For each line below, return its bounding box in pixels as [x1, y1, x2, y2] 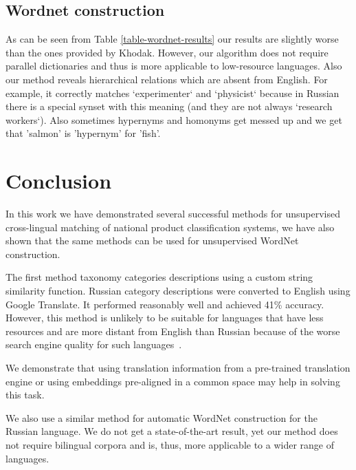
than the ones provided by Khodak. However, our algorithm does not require [5, 45, 329, 59]
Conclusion [5, 167, 112, 195]
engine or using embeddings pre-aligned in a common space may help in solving [5, 374, 340, 388]
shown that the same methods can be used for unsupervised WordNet [5, 233, 299, 248]
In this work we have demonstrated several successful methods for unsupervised [5, 206, 340, 221]
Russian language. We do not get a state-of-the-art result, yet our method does [5, 424, 338, 438]
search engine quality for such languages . [5, 337, 182, 352]
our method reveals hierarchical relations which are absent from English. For [5, 72, 328, 86]
